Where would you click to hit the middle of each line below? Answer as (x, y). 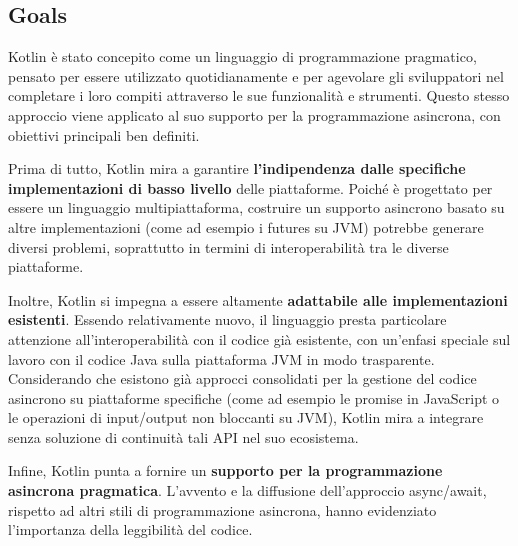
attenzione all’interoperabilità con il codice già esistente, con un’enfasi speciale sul (259, 338)
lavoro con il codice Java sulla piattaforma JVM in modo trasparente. (221, 358)
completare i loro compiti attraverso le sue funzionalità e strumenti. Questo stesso (259, 95)
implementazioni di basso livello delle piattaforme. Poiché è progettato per (250, 187)
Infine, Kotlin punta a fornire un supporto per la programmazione (225, 470)
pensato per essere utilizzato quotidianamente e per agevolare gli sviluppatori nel (256, 75)
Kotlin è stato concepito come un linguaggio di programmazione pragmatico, (242, 56)
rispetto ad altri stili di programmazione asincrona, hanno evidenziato (222, 509)
